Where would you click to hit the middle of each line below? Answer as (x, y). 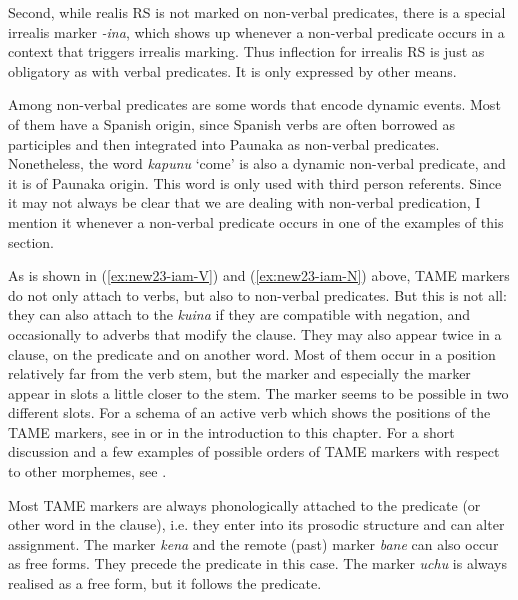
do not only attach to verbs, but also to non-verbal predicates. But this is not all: (257, 294)
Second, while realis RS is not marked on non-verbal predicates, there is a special (257, 12)
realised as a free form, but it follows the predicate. (165, 583)
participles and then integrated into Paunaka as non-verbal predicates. (224, 143)
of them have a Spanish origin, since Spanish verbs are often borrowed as (232, 123)
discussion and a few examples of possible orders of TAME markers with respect (254, 451)
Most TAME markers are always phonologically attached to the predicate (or (244, 504)
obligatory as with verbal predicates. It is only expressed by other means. (232, 70)
